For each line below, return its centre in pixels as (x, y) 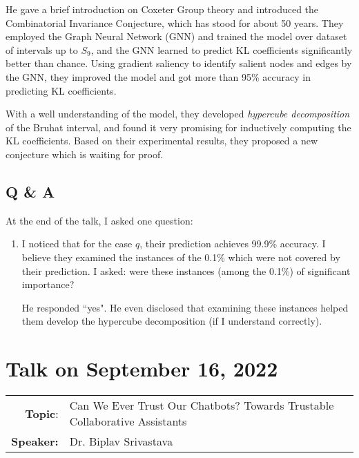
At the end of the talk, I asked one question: (99, 220)
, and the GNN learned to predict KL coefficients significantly (222, 49)
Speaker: (35, 441)
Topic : (42, 413)
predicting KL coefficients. (61, 90)
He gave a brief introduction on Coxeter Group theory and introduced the (162, 9)
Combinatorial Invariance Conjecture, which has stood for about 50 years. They (175, 22)
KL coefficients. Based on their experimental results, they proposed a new (162, 141)
